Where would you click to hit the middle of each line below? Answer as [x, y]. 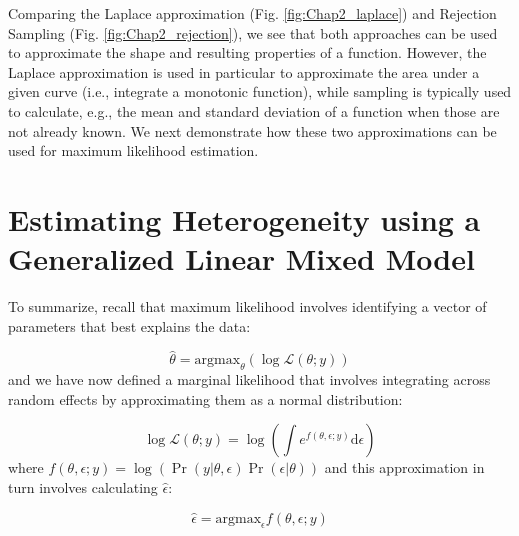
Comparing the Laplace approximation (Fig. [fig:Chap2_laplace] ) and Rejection [252, 13]
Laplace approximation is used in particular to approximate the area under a [244, 71]
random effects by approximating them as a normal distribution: [205, 398]
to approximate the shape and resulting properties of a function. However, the [247, 52]
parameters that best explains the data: [129, 325]
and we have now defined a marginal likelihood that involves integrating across [249, 379]
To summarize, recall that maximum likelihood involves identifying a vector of [247, 306]
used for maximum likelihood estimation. [133, 150]
